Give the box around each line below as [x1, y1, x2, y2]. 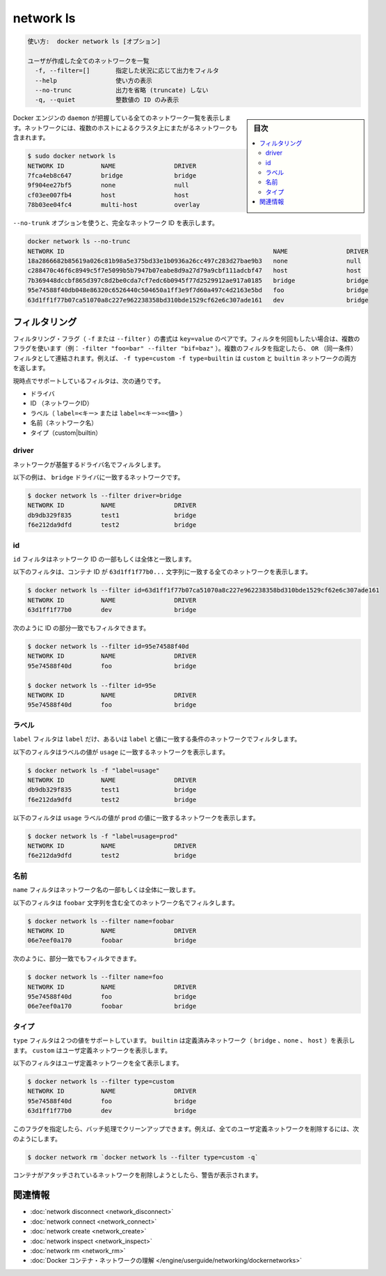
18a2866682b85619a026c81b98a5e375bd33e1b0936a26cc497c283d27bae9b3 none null [27, 256, 362, 265]
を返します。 [13, 364, 49, 372]
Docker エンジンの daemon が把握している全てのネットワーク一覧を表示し [13, 114, 225, 122]
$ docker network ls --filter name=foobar [27, 917, 175, 925]
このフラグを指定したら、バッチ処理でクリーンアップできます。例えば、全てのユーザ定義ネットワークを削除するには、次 [13, 1125, 360, 1133]
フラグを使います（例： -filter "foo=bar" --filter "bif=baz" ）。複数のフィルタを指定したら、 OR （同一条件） [13, 344, 357, 353]
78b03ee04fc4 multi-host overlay [27, 201, 200, 209]
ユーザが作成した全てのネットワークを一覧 [27, 56, 150, 65]
